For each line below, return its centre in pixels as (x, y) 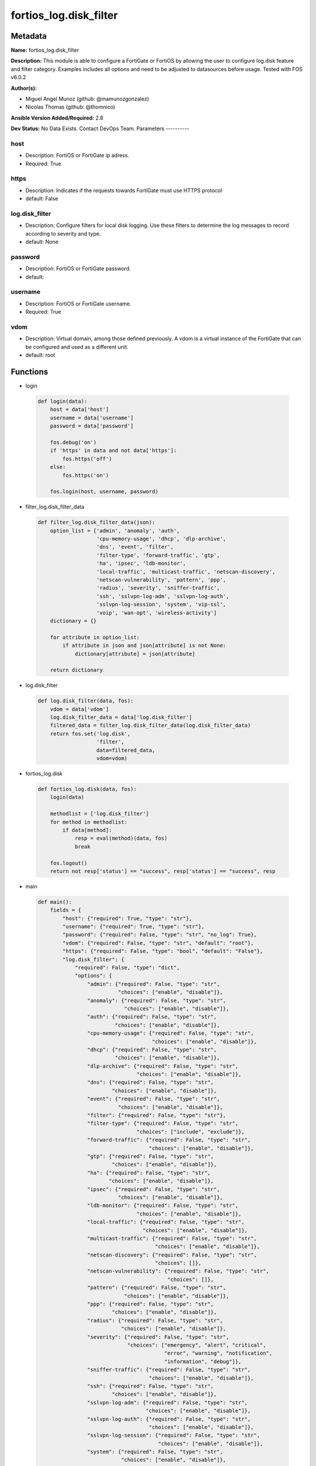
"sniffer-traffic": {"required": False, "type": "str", (169, 1370)
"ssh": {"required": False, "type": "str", (150, 1386)
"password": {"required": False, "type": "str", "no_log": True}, (160, 935)
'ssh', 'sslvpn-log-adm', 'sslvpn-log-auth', (163, 596)
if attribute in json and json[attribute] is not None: (144, 646)
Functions (30, 371)
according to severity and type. (63, 233)
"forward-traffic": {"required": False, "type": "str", (169, 1140)
